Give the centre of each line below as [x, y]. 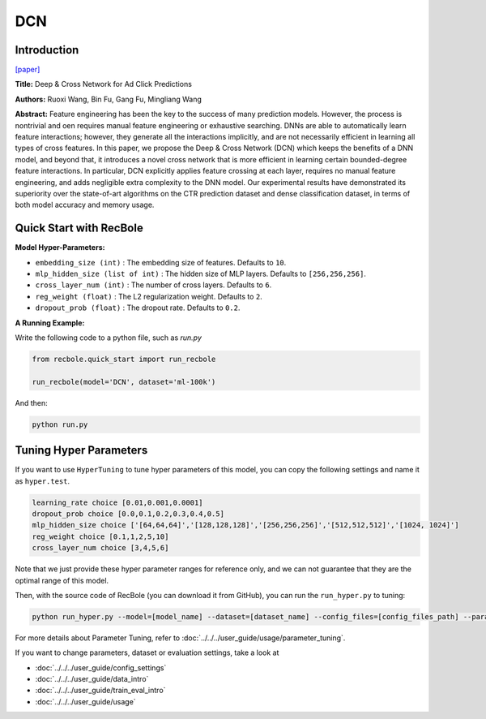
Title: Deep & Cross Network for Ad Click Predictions [103, 84]
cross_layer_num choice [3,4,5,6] [100, 548]
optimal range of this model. [62, 580]
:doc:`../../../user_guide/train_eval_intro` [100, 691]
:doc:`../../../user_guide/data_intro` [92, 679]
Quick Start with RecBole [79, 228]
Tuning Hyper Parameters [81, 450]
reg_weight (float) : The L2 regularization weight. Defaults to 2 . [149, 296]
